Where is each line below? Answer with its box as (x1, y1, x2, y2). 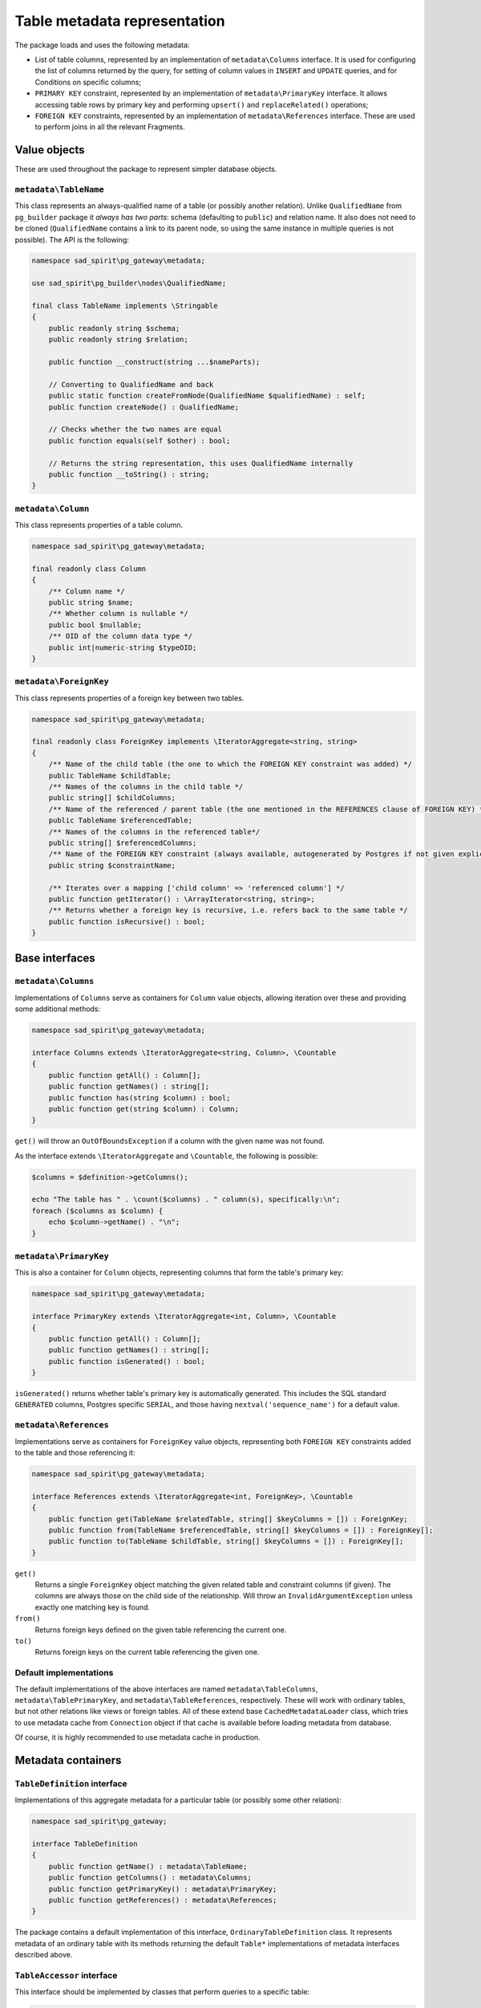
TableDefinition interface (14, 1777, 127, 1789)
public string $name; (48, 598, 134, 606)
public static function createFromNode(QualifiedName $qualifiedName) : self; (48, 391, 366, 401)
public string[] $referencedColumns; (48, 838, 197, 847)
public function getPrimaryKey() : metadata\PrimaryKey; (48, 1884, 277, 1893)
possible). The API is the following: (14, 235, 130, 244)
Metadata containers (14, 1753, 122, 1767)
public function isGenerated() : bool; (48, 1357, 206, 1365)
